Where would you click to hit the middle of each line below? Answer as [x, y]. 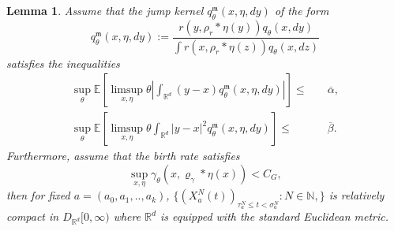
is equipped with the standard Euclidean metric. [275, 216]
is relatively [356, 195]
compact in [33, 216]
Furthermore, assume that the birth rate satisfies [123, 156]
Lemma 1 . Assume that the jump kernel [105, 10]
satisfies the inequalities [63, 63]
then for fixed [38, 195]
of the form [302, 10]
